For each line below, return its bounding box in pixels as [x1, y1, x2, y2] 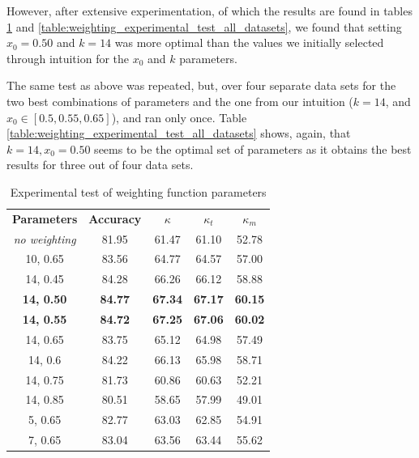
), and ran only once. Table [111, 108, 247, 125]
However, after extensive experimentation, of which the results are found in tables [6, 2, 413, 19]
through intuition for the [6, 49, 130, 66]
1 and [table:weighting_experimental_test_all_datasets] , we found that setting [6, 18, 402, 35]
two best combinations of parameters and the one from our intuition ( [6, 92, 353, 109]
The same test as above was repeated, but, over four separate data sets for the [6, 77, 396, 94]
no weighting [13, 230, 76, 247]
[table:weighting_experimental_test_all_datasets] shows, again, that [6, 125, 351, 142]
